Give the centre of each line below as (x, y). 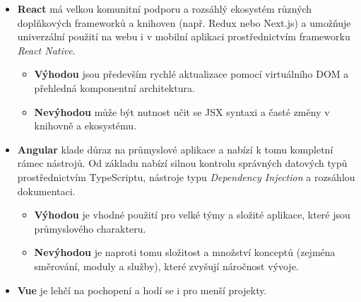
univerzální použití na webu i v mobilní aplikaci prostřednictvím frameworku (184, 36)
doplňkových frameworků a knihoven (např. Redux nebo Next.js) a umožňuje (184, 22)
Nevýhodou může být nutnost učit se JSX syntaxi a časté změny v (182, 111)
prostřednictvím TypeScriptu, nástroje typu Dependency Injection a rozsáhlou (186, 176)
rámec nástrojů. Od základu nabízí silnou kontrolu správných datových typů (182, 163)
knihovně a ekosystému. (85, 126)
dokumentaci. (46, 191)
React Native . (46, 50)
